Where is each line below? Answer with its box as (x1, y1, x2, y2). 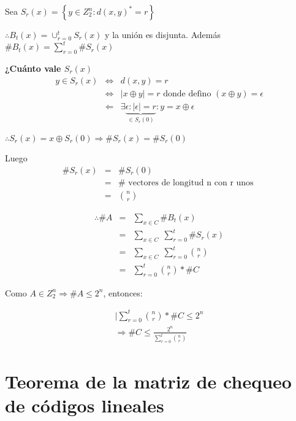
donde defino (163, 89, 211, 98)
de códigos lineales (5, 392, 164, 417)
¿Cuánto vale (5, 61, 61, 74)
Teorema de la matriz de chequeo (5, 368, 292, 393)
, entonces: (103, 286, 143, 299)
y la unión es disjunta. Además (105, 28, 221, 41)
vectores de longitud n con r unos (128, 178, 254, 187)
